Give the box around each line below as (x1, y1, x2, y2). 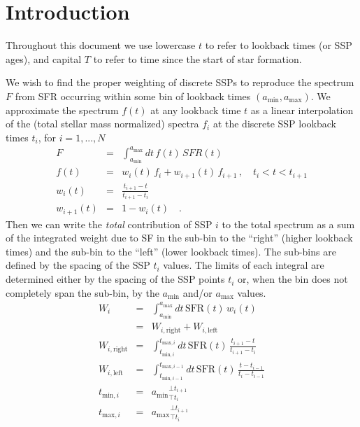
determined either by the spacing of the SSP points (6, 272, 225, 286)
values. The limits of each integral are (163, 258, 324, 272)
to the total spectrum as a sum (222, 216, 355, 231)
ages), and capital (6, 51, 82, 66)
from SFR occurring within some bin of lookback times (15, 88, 251, 103)
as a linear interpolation (250, 102, 354, 117)
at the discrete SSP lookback (213, 116, 336, 131)
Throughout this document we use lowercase (6, 38, 196, 52)
